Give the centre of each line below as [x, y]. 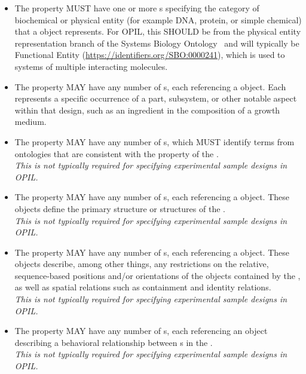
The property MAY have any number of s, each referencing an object [141, 331]
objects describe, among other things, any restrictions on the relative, [142, 264]
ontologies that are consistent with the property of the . [117, 153]
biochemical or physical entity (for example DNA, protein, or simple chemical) [158, 19]
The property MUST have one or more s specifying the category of [137, 8]
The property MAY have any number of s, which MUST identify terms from [154, 141]
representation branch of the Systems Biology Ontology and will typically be [157, 43]
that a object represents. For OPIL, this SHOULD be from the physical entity [158, 31]
